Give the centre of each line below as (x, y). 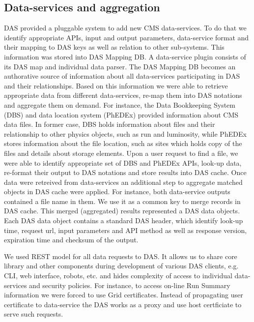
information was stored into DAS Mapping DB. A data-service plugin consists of (125, 56)
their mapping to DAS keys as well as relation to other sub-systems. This (114, 47)
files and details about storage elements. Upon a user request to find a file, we (121, 153)
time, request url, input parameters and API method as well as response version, (126, 230)
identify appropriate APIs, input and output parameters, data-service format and (127, 37)
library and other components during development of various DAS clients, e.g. (121, 266)
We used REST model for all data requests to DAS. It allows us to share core (121, 256)
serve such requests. (34, 314)
